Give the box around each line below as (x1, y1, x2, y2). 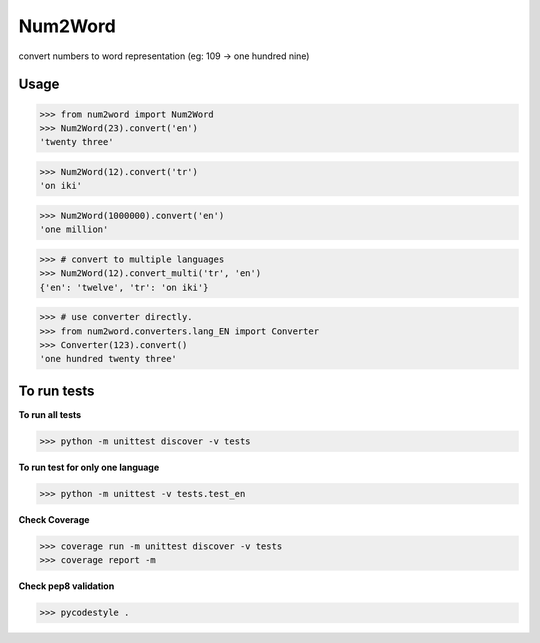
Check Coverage (18, 513, 90, 525)
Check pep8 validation (18, 580, 115, 592)
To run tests (18, 382, 95, 399)
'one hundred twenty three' (39, 353, 177, 365)
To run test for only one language (18, 461, 160, 473)
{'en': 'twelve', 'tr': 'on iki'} (39, 281, 209, 293)
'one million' (39, 224, 109, 235)
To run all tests (18, 408, 82, 420)
